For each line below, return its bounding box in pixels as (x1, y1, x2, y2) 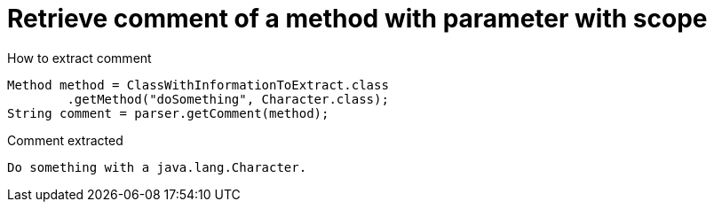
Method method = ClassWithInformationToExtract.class (7, 77, 389, 92)
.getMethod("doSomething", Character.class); (67, 91, 389, 106)
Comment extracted (7, 132, 123, 148)
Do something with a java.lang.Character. (7, 159, 307, 174)
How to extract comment (7, 50, 152, 66)
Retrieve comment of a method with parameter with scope (7, 4, 708, 34)
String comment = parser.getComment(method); (7, 105, 329, 120)
